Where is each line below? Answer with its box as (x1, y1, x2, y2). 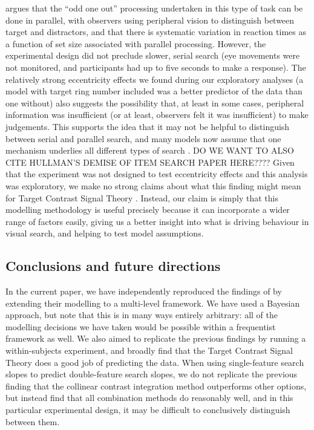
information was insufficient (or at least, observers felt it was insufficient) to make (5, 108, 309, 121)
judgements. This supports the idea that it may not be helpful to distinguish (5, 120, 290, 132)
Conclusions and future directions (5, 256, 221, 275)
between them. (5, 415, 60, 428)
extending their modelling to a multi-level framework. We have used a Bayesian (5, 296, 300, 309)
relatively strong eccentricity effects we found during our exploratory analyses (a (5, 73, 304, 85)
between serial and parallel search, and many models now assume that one (5, 132, 281, 145)
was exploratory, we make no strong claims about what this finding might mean (5, 179, 301, 192)
